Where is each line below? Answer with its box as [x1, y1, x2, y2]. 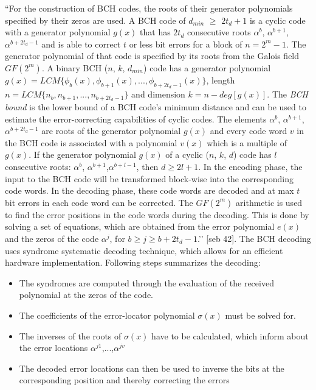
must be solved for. [225, 308, 296, 321]
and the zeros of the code [5, 232, 99, 244]
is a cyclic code [249, 13, 306, 26]
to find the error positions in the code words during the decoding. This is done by [5, 208, 309, 221]
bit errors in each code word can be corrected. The [5, 196, 193, 208]
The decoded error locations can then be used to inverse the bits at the [19, 361, 284, 374]
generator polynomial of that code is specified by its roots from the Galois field [5, 49, 300, 62]
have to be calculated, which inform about [151, 329, 309, 342]
